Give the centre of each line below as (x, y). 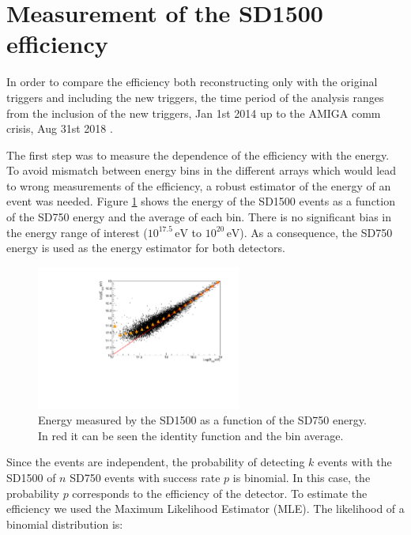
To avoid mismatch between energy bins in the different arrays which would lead (202, 170)
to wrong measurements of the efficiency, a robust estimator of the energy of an (199, 185)
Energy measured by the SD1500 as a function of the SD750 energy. (202, 420)
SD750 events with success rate (145, 477)
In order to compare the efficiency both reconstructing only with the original (192, 82)
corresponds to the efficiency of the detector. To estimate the (220, 493)
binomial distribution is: (65, 524)
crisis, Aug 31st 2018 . (60, 128)
